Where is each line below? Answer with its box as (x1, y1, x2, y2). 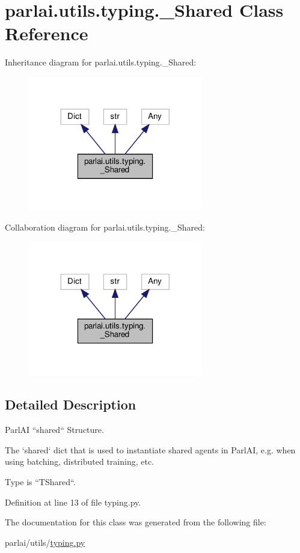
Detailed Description (5, 395, 136, 414)
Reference (5, 21, 88, 46)
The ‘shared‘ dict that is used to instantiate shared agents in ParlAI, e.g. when (5, 443, 296, 456)
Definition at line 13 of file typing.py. (5, 495, 141, 508)
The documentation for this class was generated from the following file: (5, 516, 266, 528)
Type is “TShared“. (5, 475, 76, 488)
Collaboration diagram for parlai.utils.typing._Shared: (5, 221, 205, 234)
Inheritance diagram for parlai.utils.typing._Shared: (5, 56, 197, 68)
